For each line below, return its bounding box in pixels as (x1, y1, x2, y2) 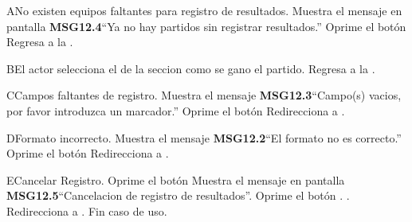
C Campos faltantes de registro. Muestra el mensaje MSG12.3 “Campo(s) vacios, (6, 87, 402, 103)
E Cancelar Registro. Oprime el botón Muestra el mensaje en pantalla (6, 171, 345, 188)
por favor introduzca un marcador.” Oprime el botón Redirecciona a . (6, 102, 345, 119)
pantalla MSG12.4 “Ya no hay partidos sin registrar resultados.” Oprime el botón (6, 18, 406, 34)
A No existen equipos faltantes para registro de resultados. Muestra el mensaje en (6, 2, 402, 18)
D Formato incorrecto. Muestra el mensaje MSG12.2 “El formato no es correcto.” (6, 129, 402, 146)
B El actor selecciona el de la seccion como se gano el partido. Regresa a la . (6, 60, 375, 76)
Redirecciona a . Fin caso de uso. (6, 202, 167, 219)
